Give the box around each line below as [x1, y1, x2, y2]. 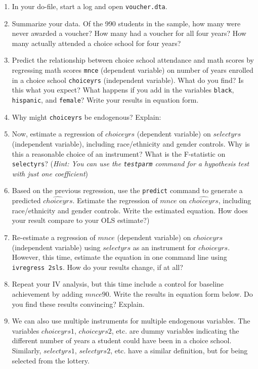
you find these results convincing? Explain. [12, 298, 145, 309]
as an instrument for [133, 242, 196, 252]
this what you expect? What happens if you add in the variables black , [12, 84, 234, 95]
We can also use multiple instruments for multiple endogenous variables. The [12, 315, 250, 326]
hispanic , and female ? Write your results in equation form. [12, 95, 199, 105]
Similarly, [12, 345, 41, 355]
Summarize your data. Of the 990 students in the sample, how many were [12, 18, 241, 28]
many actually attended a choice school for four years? [12, 37, 181, 48]
